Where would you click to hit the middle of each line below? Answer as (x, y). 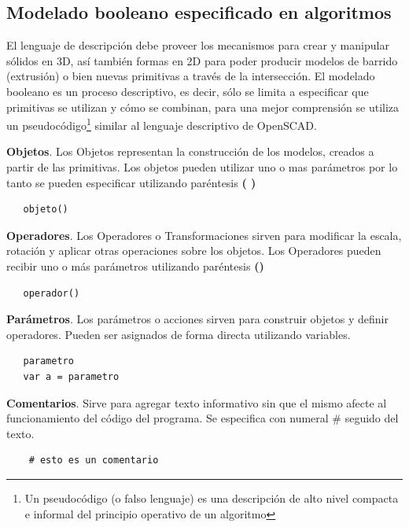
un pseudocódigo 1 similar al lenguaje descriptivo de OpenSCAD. (162, 124)
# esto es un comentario (94, 461)
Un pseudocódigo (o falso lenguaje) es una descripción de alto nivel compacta (212, 498)
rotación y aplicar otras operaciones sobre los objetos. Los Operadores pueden (194, 251)
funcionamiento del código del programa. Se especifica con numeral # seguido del (203, 418)
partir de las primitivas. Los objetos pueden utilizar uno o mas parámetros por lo (202, 167)
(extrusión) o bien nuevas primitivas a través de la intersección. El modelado (191, 76)
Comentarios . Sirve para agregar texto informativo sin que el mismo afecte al (197, 402)
